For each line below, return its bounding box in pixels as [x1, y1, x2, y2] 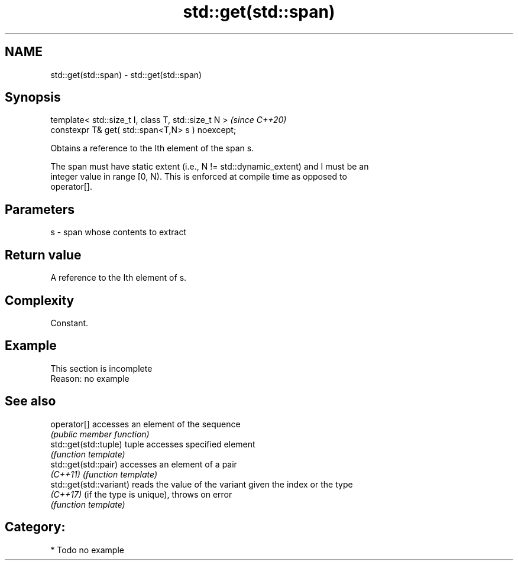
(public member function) [50, 428, 150, 439]
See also [5, 394, 56, 409]
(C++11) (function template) [50, 469, 158, 479]
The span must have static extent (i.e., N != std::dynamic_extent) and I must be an [50, 161, 369, 172]
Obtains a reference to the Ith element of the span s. [50, 143, 254, 154]
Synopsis [5, 90, 61, 105]
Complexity [5, 293, 75, 308]
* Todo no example [50, 544, 124, 555]
